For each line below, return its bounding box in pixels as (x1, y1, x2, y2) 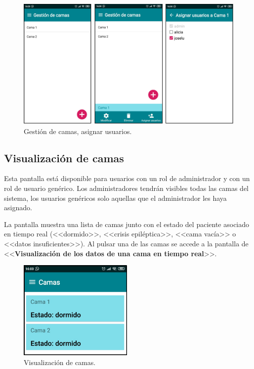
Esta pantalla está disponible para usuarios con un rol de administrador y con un (4, 173, 250, 184)
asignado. (4, 202, 32, 213)
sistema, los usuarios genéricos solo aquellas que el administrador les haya (4, 192, 227, 203)
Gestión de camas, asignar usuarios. (24, 126, 132, 136)
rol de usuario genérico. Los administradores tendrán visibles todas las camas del (4, 183, 249, 193)
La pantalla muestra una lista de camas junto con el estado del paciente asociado (4, 219, 250, 229)
